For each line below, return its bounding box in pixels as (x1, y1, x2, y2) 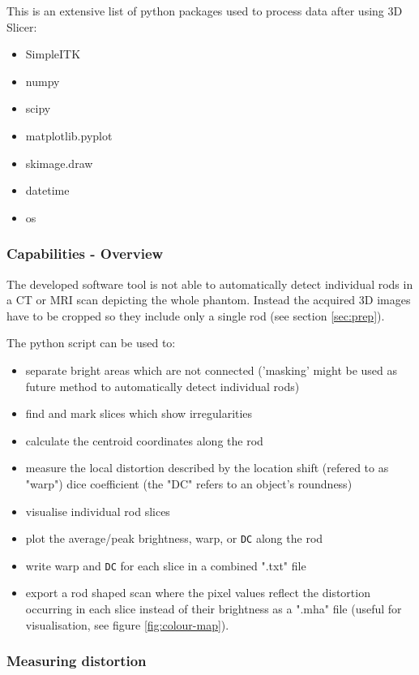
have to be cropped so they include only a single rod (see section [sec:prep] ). (6, 307, 385, 324)
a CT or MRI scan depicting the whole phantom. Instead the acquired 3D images (6, 291, 411, 308)
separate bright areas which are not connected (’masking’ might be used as (25, 361, 398, 378)
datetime (25, 182, 70, 199)
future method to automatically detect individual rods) (25, 377, 300, 394)
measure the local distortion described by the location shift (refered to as (25, 459, 389, 476)
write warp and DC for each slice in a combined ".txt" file (25, 557, 306, 574)
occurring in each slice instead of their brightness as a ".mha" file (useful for (25, 600, 402, 617)
